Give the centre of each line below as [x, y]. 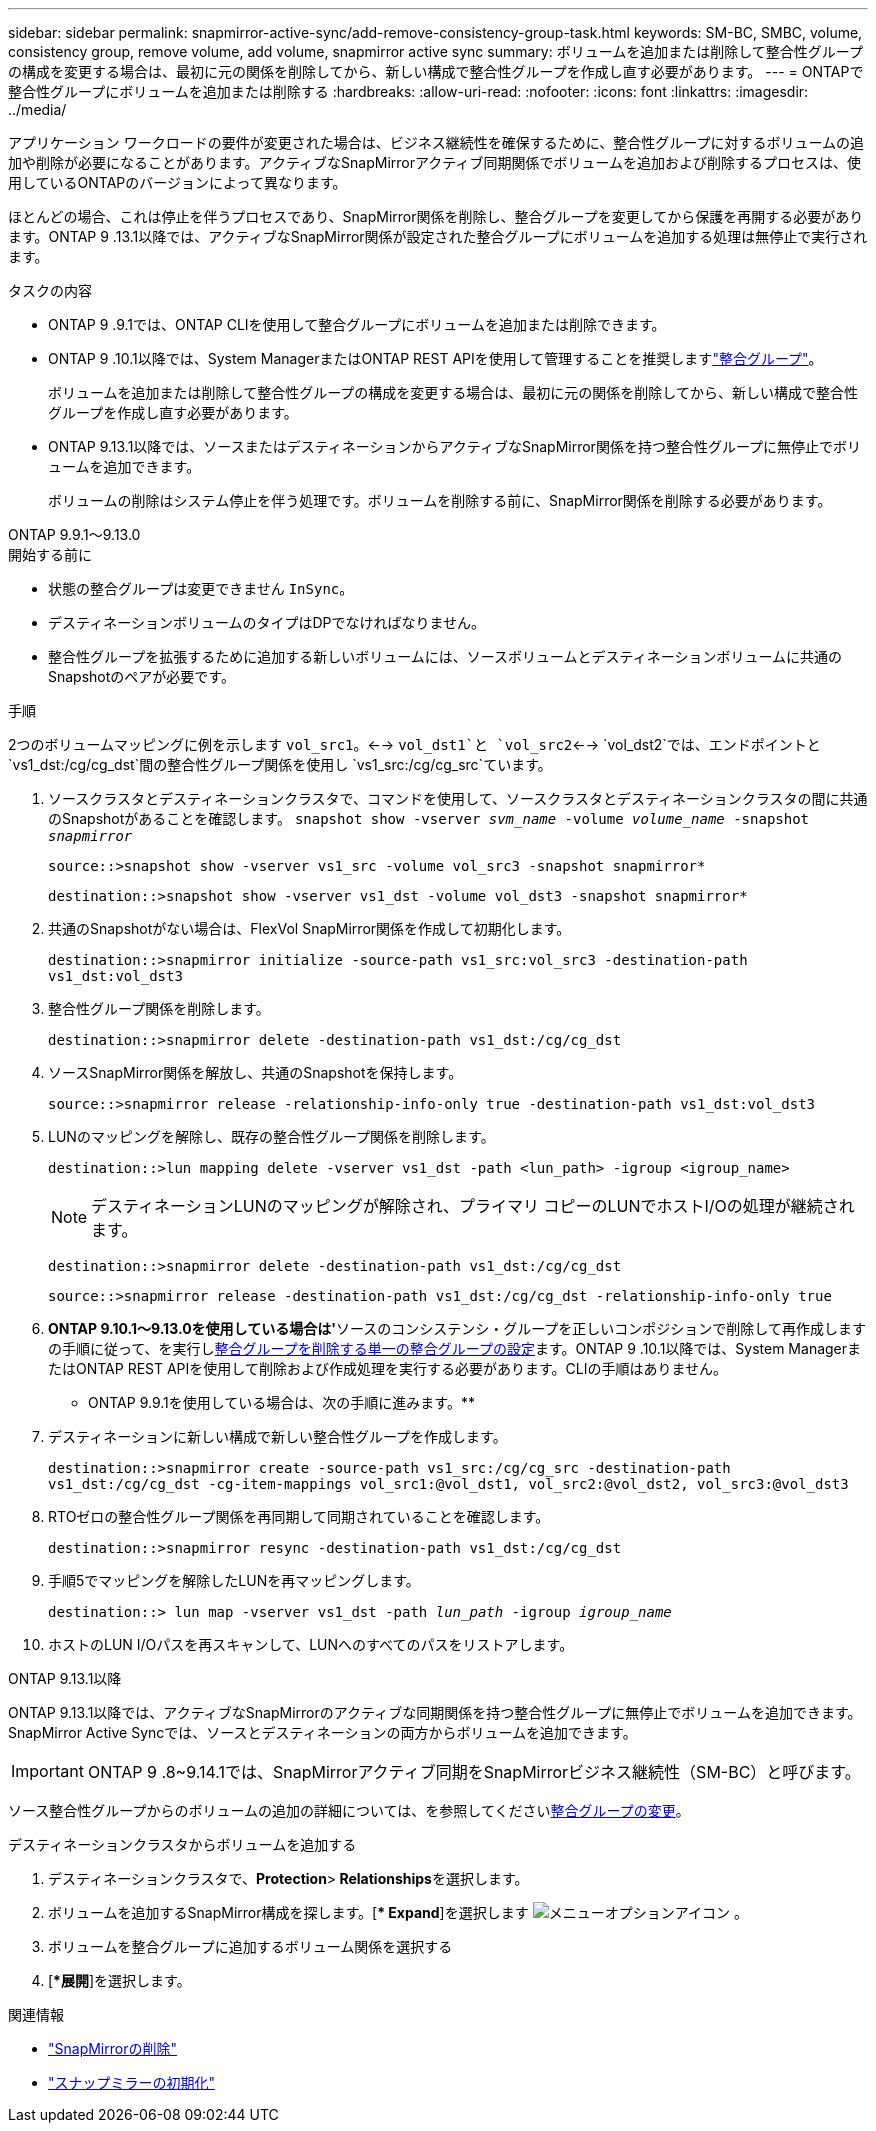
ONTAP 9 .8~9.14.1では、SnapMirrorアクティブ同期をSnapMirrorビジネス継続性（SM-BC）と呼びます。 [474, 1772]
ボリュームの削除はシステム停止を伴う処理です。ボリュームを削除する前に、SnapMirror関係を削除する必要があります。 [440, 500]
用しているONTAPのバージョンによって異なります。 [177, 182]
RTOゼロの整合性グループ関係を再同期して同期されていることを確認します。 [299, 1516]
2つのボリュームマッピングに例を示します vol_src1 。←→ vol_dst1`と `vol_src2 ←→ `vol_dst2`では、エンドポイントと [414, 744]
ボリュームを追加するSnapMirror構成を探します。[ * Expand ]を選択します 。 [398, 1912]
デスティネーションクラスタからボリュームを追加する [182, 1844]
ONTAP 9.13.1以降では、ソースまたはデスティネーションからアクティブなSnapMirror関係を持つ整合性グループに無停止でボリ [455, 446]
